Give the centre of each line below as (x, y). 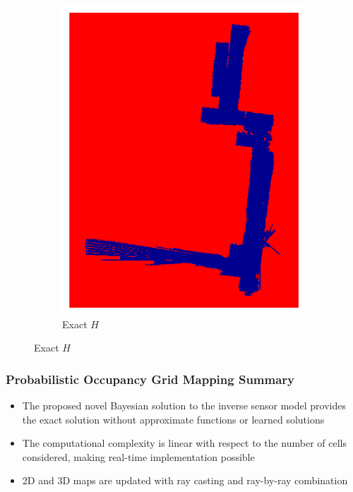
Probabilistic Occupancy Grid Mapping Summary (150, 379)
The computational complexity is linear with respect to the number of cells (185, 443)
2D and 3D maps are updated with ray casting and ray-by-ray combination (185, 480)
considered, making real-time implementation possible (138, 456)
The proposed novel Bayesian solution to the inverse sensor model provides (184, 405)
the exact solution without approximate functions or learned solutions (173, 419)
